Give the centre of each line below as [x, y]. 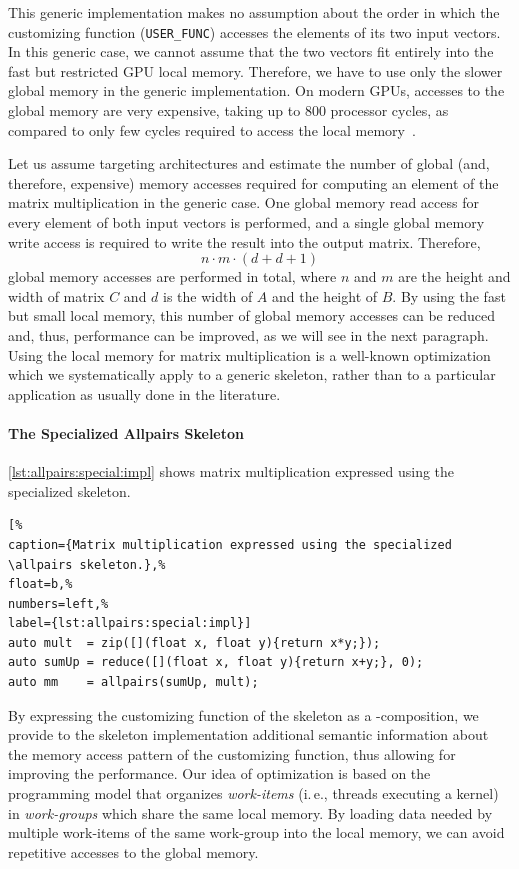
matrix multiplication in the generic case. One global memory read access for [243, 202]
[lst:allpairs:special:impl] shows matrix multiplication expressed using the [231, 471]
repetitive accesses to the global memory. [133, 851]
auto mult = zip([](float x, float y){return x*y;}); [194, 642]
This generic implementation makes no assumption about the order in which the [254, 12]
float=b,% [40, 584]
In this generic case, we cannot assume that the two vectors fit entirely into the [251, 51]
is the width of [208, 295]
